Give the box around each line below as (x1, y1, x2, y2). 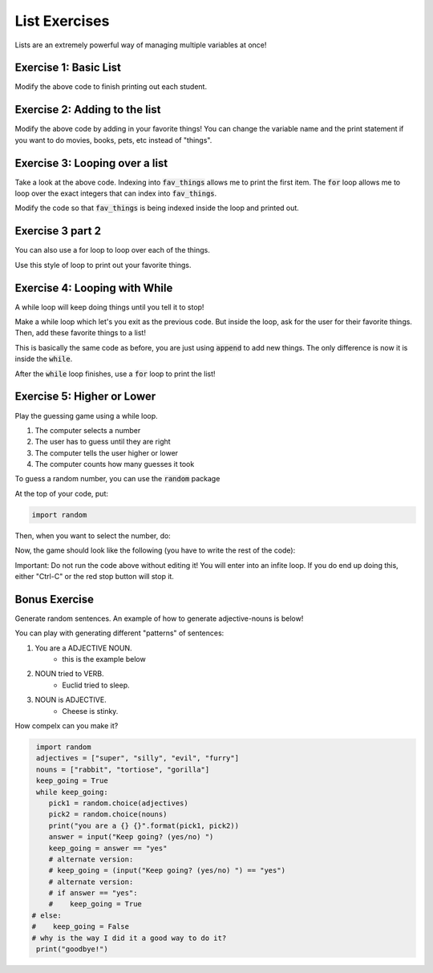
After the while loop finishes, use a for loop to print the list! (14, 369, 216, 379)
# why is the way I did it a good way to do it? (31, 933, 227, 943)
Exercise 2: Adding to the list (14, 103, 161, 116)
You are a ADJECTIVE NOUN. (34, 643, 132, 653)
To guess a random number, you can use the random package (14, 474, 221, 484)
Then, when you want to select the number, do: (14, 530, 172, 541)
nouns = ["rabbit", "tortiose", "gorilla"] (36, 764, 210, 774)
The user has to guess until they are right (34, 437, 172, 447)
